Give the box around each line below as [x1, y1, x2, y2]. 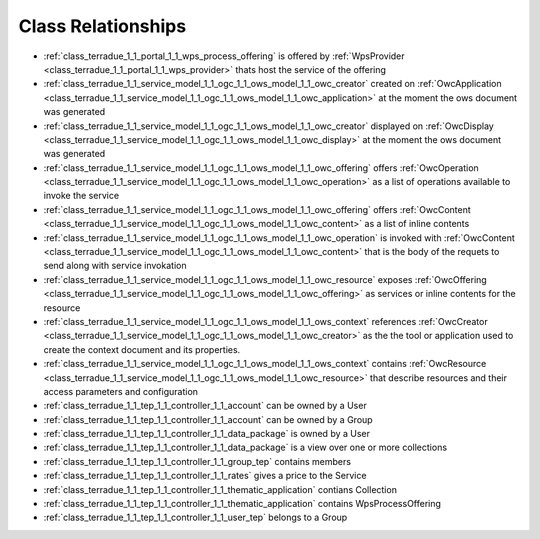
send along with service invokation [43, 260, 187, 272]
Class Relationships [18, 15, 187, 37]
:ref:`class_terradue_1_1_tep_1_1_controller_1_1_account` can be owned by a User [43, 400, 367, 412]
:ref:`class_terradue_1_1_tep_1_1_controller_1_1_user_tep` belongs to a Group [43, 511, 348, 524]
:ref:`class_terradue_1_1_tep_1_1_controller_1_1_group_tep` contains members [43, 455, 352, 467]
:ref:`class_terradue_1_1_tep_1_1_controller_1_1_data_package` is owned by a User [43, 428, 370, 440]
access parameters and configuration [43, 385, 199, 397]
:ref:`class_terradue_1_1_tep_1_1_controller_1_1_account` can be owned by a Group [43, 413, 374, 425]
